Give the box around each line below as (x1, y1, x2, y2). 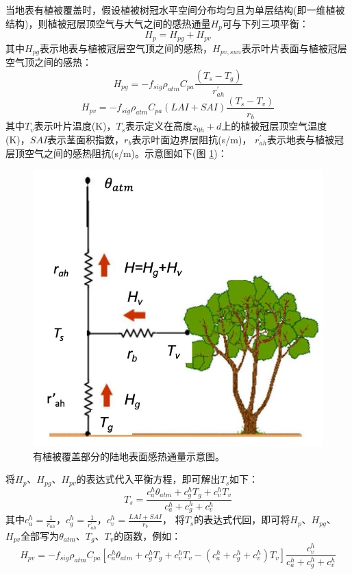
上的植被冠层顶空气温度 (221, 119, 327, 133)
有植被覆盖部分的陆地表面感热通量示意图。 (33, 449, 225, 463)
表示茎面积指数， (47, 132, 125, 147)
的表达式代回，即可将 (194, 512, 290, 527)
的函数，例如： (114, 528, 181, 542)
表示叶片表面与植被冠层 (241, 40, 347, 55)
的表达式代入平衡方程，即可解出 (76, 472, 221, 486)
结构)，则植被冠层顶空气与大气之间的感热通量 (5, 16, 211, 30)
